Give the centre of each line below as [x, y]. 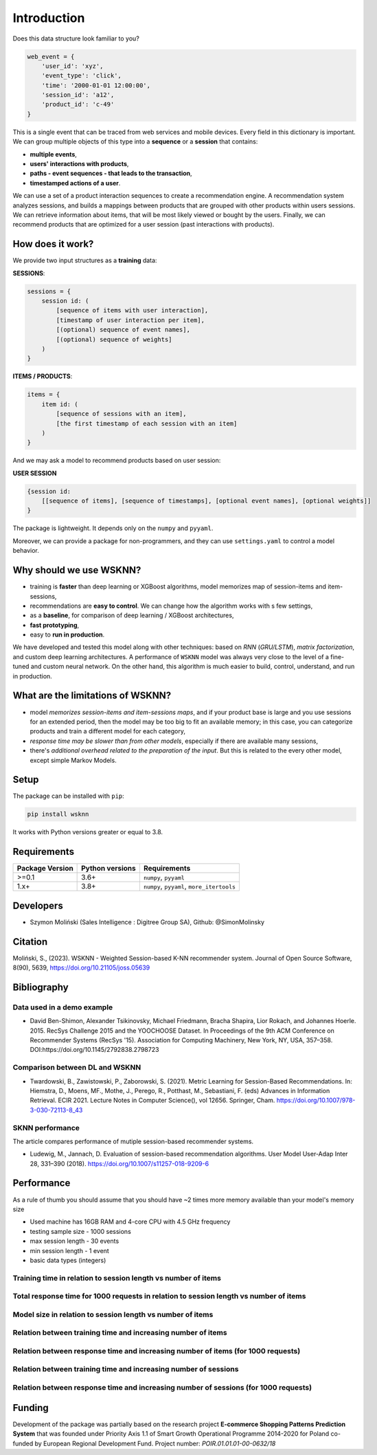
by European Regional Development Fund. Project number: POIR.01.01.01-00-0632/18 [155, 1443]
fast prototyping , [55, 625]
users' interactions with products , [79, 164]
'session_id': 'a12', [78, 95]
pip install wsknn [58, 814]
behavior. [26, 551]
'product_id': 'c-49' [78, 104]
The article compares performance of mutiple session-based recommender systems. [133, 1141]
